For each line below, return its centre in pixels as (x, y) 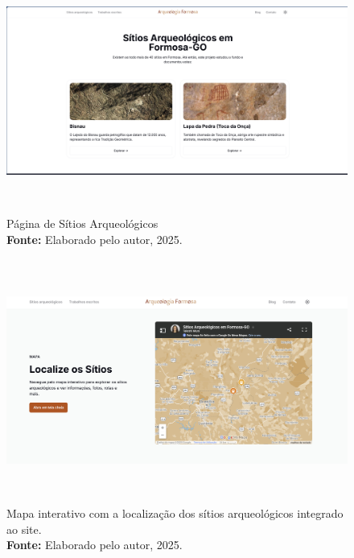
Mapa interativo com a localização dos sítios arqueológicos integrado (175, 513)
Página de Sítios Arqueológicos (82, 223)
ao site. (24, 529)
